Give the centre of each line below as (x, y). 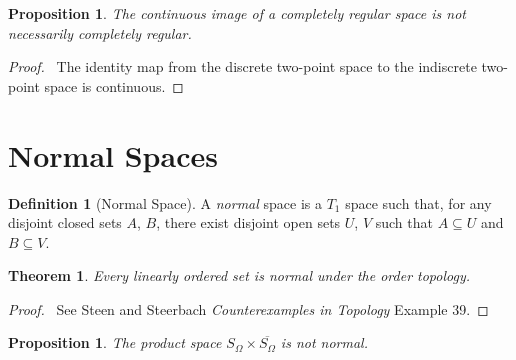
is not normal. (324, 342)
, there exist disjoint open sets (248, 222)
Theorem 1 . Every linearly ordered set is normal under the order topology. (239, 275)
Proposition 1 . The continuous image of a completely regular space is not (237, 13)
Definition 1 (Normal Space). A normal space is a (165, 202)
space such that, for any (418, 202)
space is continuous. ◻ (114, 85)
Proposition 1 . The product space (115, 342)
